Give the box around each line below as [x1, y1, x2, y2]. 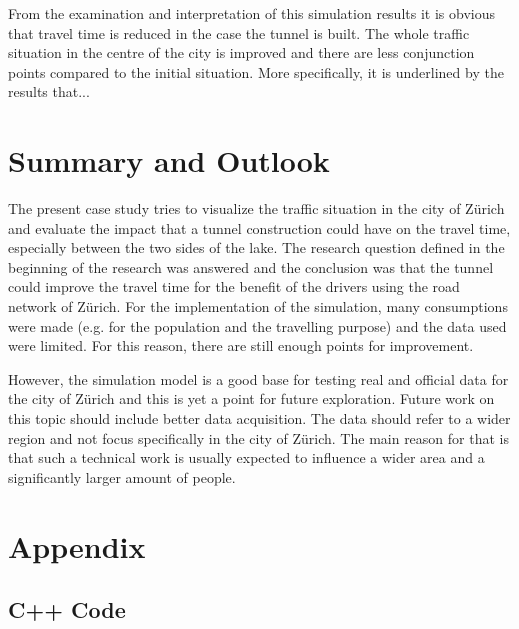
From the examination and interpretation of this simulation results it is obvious [8, 3, 495, 23]
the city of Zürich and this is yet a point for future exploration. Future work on [8, 388, 495, 409]
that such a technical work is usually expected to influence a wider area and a [8, 447, 485, 468]
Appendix [8, 525, 146, 566]
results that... [8, 81, 90, 102]
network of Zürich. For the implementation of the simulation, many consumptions [8, 296, 508, 317]
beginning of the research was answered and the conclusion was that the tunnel [8, 256, 494, 277]
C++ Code [8, 594, 126, 625]
